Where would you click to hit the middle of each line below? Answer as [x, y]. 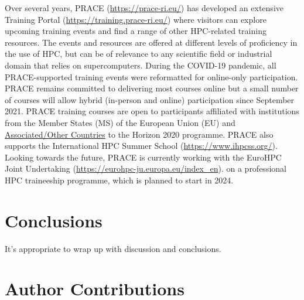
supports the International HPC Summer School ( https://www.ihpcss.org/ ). [141, 146]
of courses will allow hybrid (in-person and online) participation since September [150, 99]
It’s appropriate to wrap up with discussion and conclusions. [113, 248]
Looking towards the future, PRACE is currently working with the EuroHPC [143, 157]
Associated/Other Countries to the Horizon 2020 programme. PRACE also [139, 134]
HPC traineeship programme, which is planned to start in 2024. [119, 180]
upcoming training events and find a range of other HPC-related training [136, 31]
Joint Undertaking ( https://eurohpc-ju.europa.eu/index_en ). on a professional [146, 168]
